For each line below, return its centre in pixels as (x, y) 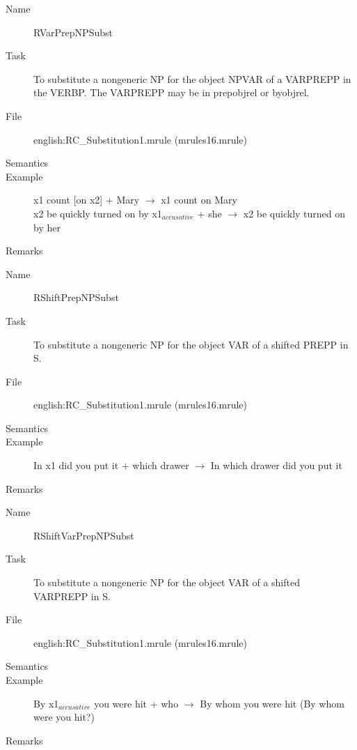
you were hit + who (136, 703)
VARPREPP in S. (72, 596)
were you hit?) (64, 717)
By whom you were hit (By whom (272, 703)
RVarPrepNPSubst (73, 32)
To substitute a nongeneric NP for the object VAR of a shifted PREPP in (191, 344)
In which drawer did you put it (276, 465)
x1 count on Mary (199, 200)
